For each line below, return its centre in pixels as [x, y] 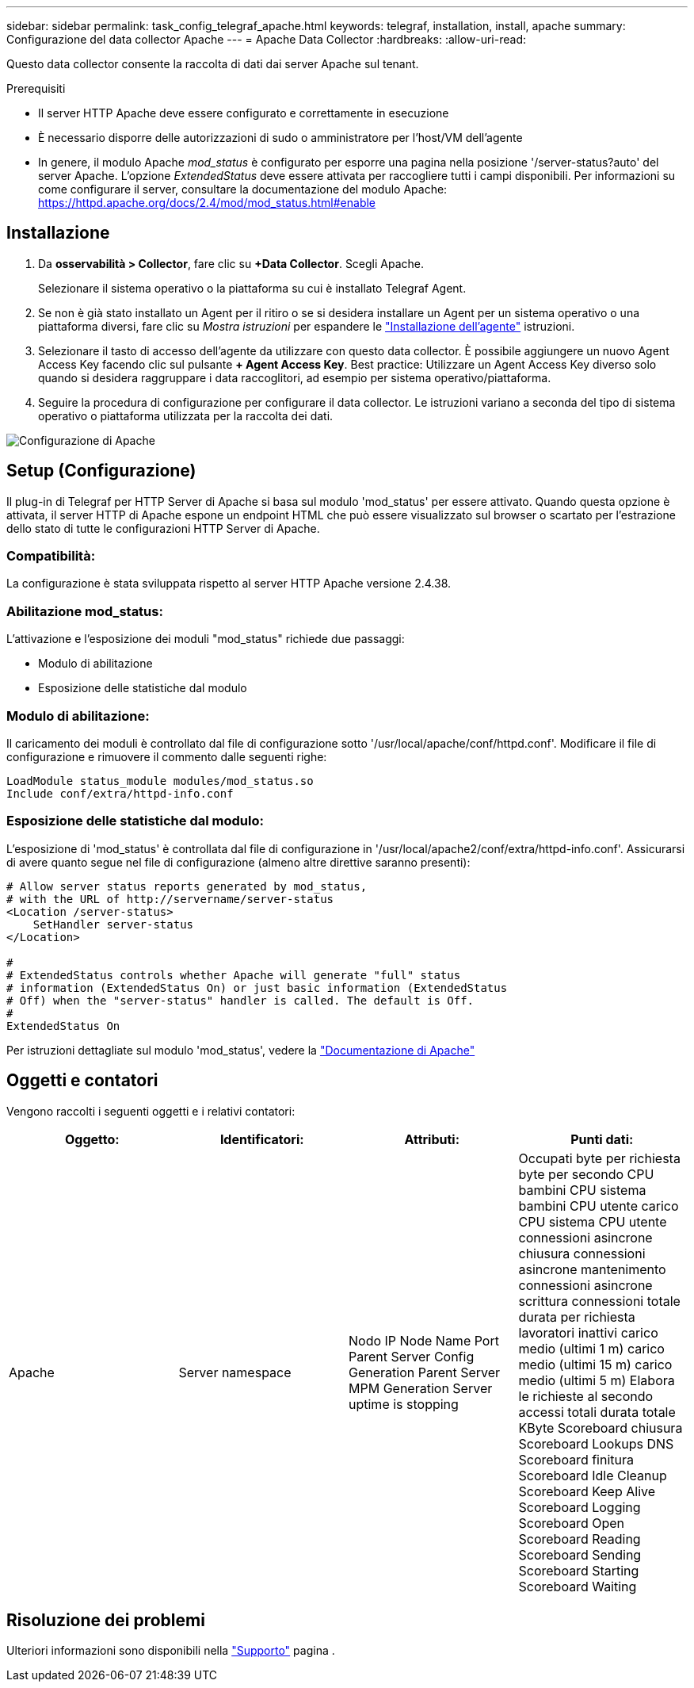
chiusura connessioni [582, 1253]
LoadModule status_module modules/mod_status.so [160, 781]
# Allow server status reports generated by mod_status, [187, 886]
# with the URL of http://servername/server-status [170, 899]
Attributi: [432, 1139]
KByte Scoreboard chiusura [601, 1428]
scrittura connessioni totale [599, 1301]
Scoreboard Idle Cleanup [593, 1475]
